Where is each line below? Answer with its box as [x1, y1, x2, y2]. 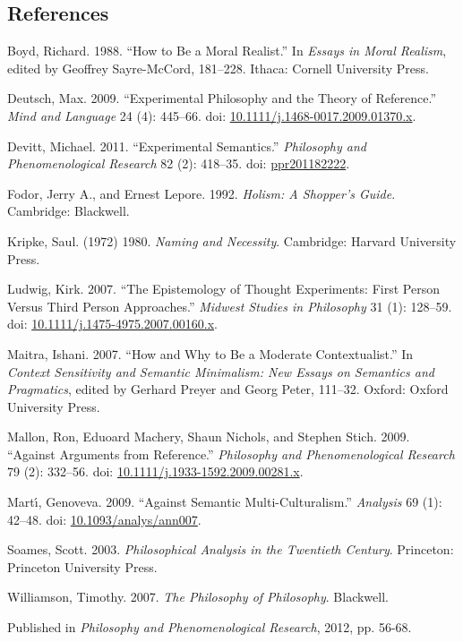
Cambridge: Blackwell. [7, 201, 130, 220]
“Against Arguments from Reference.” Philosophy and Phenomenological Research [7, 444, 455, 463]
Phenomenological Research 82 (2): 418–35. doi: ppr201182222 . [7, 154, 350, 173]
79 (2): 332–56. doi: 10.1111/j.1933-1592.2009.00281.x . [7, 462, 304, 481]
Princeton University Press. [7, 557, 158, 576]
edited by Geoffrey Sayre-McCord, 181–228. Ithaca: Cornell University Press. [7, 58, 429, 77]
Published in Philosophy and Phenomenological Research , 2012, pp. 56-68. [7, 618, 412, 637]
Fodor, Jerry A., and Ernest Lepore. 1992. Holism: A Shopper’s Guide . [7, 184, 396, 202]
